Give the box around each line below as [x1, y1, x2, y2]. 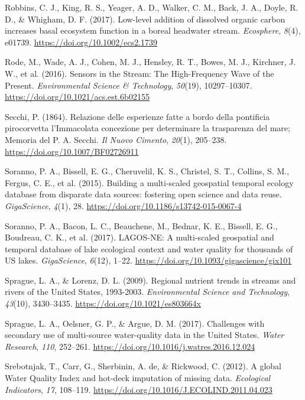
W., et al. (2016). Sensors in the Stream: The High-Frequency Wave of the [5, 67, 274, 79]
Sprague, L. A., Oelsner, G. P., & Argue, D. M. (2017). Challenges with [5, 317, 265, 329]
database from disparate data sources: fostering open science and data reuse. [5, 188, 282, 200]
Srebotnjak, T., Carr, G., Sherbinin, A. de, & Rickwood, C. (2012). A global [5, 360, 281, 372]
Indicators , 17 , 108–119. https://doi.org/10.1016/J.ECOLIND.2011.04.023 [5, 383, 272, 395]
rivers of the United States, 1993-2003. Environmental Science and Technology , [5, 285, 290, 298]
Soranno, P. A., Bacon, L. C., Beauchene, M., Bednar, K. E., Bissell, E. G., [5, 219, 278, 232]
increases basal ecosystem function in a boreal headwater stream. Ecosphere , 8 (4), [5, 24, 301, 37]
